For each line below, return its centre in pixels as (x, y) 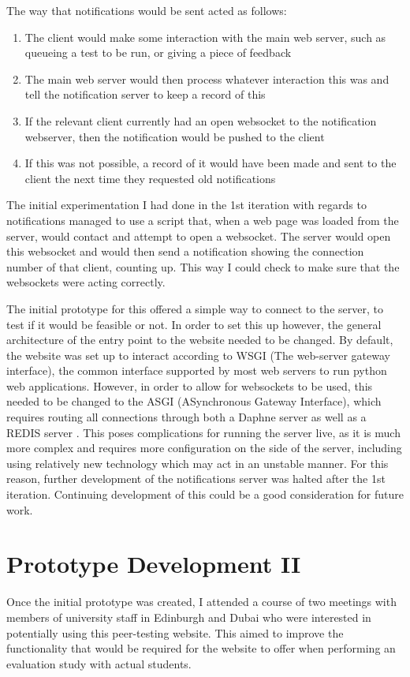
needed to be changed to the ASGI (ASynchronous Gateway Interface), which (194, 401)
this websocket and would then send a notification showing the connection (185, 251)
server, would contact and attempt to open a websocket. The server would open (199, 236)
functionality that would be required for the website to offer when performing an (201, 648)
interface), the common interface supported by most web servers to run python (197, 370)
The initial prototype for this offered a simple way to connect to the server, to (195, 308)
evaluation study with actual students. (99, 663)
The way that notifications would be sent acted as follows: (147, 10)
